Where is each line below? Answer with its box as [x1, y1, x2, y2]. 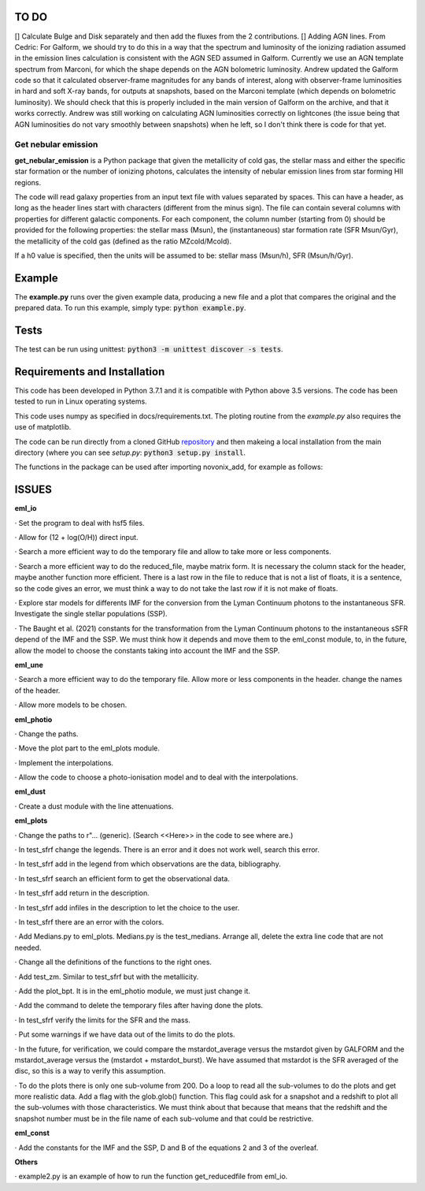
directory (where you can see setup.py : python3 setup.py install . [14, 448, 246, 457]
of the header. [14, 686, 61, 695]
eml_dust [14, 787, 46, 796]
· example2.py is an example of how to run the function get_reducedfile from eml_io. [14, 1171, 288, 1182]
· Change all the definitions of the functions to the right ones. [14, 958, 213, 967]
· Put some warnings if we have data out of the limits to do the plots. [14, 1029, 235, 1040]
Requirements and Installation [14, 365, 165, 378]
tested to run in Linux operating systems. [14, 396, 147, 406]
